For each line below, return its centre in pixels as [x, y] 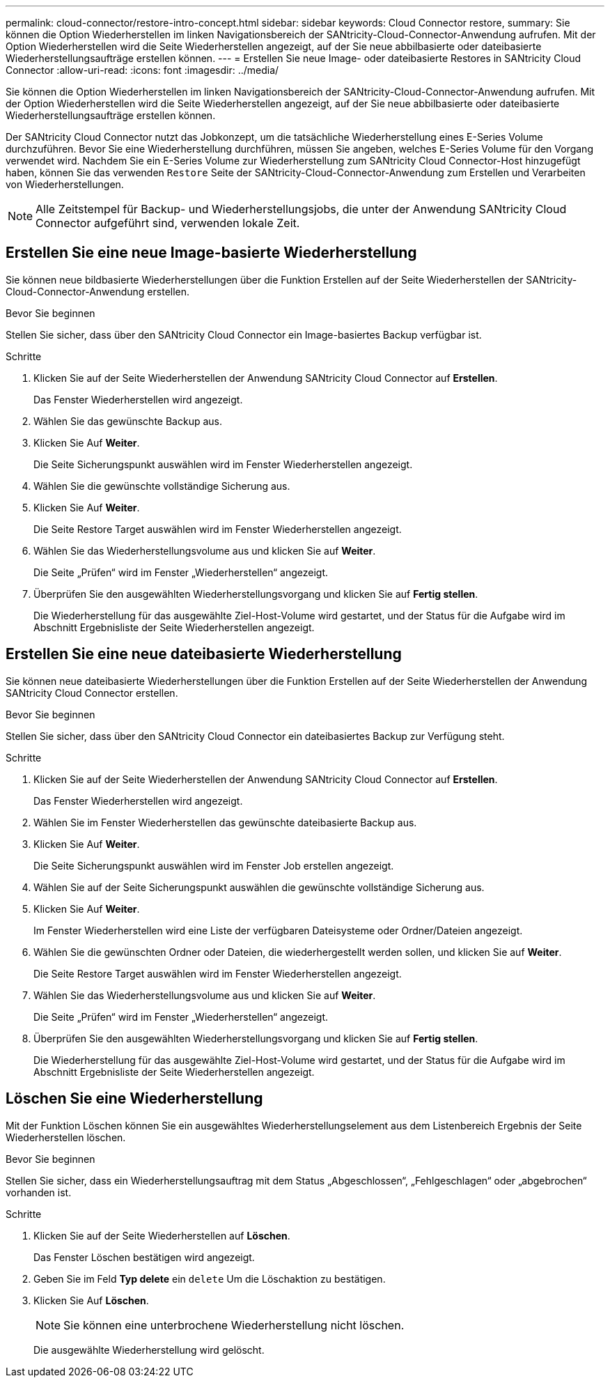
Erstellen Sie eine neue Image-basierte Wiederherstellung [211, 253]
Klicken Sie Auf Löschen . [91, 1300]
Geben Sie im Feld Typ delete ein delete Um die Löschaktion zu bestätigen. [210, 1278]
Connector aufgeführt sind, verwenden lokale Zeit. [168, 223]
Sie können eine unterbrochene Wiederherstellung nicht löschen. [234, 1325]
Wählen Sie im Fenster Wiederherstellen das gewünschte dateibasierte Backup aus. [225, 822]
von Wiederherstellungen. [65, 184]
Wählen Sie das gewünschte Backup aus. [128, 421]
